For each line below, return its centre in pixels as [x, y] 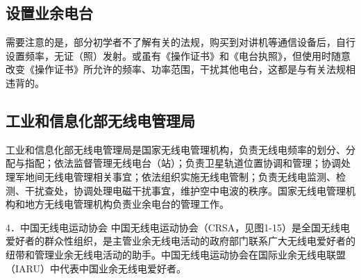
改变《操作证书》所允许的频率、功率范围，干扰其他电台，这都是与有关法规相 [180, 69]
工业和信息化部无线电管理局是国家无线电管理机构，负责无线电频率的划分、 [176, 149]
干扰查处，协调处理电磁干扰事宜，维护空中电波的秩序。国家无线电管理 [185, 190]
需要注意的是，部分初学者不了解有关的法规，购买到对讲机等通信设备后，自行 [180, 42]
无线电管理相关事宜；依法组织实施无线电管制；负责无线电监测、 [190, 176]
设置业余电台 [49, 13]
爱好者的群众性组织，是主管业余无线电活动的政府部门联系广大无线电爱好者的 [180, 241]
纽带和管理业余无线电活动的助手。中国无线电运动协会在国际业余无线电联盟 [176, 254]
